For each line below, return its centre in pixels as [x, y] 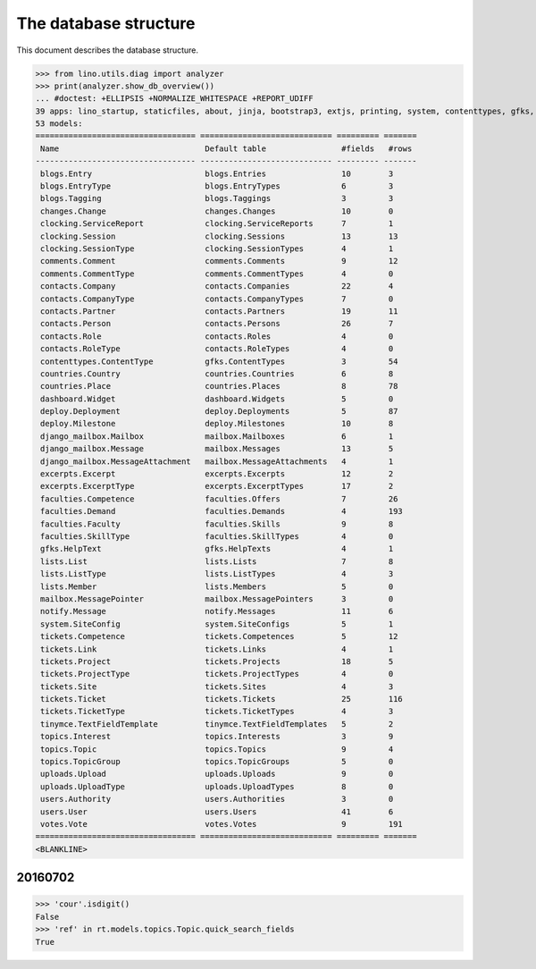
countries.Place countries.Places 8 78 [219, 386]
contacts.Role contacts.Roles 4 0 [217, 336]
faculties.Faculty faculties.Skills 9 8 [217, 524]
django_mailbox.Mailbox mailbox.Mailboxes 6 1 [217, 436]
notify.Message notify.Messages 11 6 [217, 611]
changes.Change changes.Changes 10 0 [217, 211]
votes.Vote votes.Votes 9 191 [222, 824]
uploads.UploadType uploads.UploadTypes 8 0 [217, 786]
